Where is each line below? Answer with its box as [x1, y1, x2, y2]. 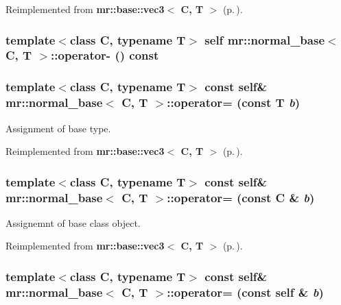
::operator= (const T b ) [167, 94, 300, 111]
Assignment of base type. [5, 121, 111, 135]
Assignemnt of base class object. [5, 215, 141, 230]
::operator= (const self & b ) [167, 283, 324, 300]
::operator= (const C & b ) [167, 188, 315, 206]
